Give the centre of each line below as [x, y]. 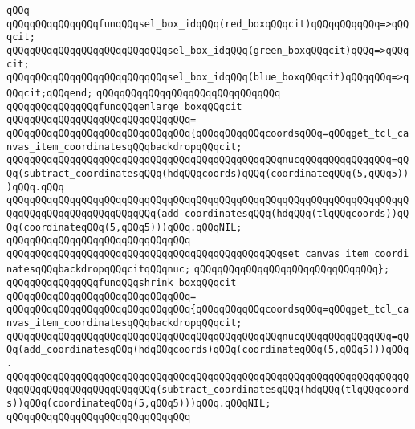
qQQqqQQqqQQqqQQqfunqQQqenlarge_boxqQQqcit [124, 106]
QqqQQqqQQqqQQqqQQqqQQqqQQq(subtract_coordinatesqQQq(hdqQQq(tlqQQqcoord [208, 390]
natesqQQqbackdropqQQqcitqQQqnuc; [99, 270]
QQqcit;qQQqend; [50, 93]
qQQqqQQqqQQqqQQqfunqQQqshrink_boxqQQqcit [122, 283]
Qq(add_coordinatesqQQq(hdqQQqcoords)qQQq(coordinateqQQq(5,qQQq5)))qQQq [208, 350]
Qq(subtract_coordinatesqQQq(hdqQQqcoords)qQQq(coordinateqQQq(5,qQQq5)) [208, 173]
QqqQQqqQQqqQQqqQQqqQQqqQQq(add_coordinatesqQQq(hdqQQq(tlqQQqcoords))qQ [208, 213]
